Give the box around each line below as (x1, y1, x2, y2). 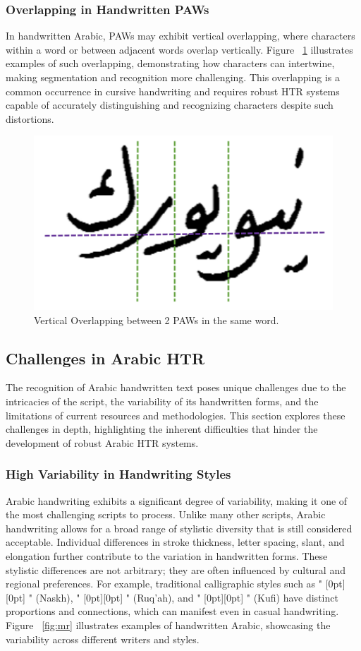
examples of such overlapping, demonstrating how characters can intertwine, (6, 56, 335, 71)
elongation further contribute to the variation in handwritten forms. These (6, 549, 328, 563)
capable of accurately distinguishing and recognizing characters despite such (6, 97, 334, 112)
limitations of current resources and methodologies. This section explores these (6, 407, 345, 422)
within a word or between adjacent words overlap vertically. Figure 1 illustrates (6, 42, 353, 56)
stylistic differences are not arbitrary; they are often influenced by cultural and (6, 562, 345, 577)
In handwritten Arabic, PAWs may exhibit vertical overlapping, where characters (6, 28, 355, 43)
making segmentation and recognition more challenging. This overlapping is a (6, 70, 341, 84)
